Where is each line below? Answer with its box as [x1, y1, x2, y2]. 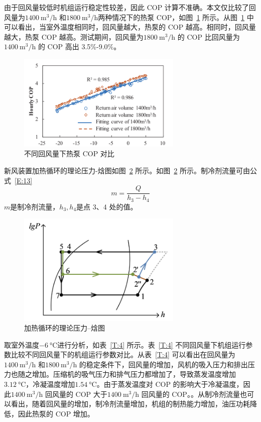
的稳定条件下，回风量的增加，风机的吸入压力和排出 [79, 359, 248, 369]
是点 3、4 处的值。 [76, 201, 138, 212]
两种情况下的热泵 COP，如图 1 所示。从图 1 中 [98, 12, 254, 22]
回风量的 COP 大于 [45, 388, 107, 399]
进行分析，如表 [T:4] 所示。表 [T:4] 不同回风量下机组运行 [57, 339, 246, 350]
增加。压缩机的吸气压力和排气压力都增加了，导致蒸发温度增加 [32, 369, 236, 379]
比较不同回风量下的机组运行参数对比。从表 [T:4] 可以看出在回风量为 [11, 349, 235, 360]
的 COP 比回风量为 [177, 31, 240, 42]
